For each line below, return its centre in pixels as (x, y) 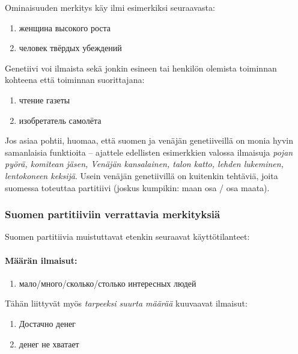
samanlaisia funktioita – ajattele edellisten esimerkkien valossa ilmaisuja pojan (149, 152)
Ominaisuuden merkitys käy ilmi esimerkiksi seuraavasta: (110, 7)
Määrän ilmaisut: (41, 260)
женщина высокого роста (65, 27)
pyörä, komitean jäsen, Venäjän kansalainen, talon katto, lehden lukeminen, (144, 164)
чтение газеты (44, 99)
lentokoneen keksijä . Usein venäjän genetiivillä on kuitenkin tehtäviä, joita (141, 175)
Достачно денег (47, 323)
